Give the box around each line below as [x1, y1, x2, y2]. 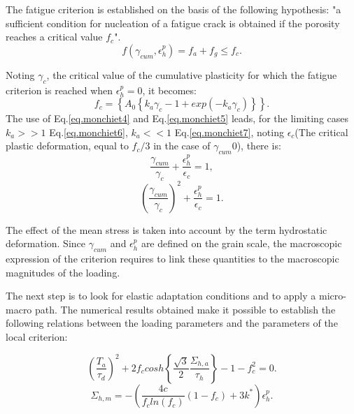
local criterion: [6, 330, 68, 344]
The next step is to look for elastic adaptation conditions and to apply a [6, 288, 316, 303]
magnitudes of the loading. [6, 265, 120, 279]
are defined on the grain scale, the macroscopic [141, 236, 342, 251]
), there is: [236, 138, 281, 153]
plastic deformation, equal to [6, 138, 129, 153]
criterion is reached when [6, 82, 113, 97]
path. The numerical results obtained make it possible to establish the [35, 302, 336, 316]
